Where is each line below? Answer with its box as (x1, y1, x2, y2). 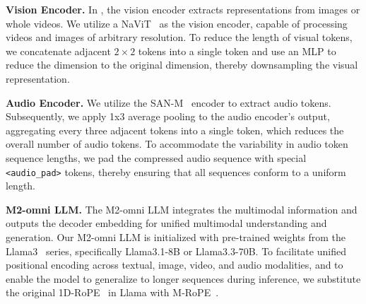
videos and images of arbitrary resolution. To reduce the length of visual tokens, (6, 30, 353, 45)
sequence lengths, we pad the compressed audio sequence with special (6, 150, 307, 165)
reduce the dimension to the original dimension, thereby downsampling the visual (6, 57, 358, 72)
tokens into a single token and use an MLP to (138, 43, 336, 58)
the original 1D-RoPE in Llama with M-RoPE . (6, 285, 219, 300)
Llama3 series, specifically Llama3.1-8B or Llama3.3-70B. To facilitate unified (6, 243, 346, 258)
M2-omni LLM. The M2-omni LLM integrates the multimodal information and (6, 201, 358, 216)
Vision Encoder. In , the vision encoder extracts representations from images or (6, 2, 360, 16)
